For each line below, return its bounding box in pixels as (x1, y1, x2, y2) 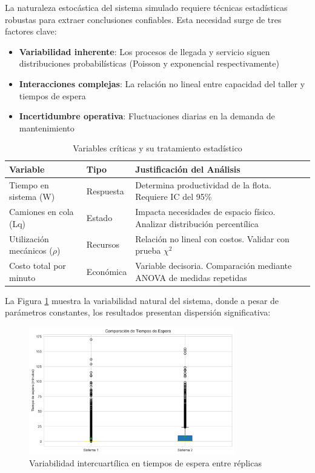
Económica (86, 265, 127, 277)
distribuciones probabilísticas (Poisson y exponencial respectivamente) (19, 57, 279, 70)
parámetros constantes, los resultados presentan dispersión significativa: (5, 306, 271, 319)
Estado (86, 211, 113, 224)
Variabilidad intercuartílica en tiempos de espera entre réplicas (29, 456, 262, 469)
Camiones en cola (9, 205, 74, 218)
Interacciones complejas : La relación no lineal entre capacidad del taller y (19, 77, 305, 90)
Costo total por (9, 259, 66, 272)
